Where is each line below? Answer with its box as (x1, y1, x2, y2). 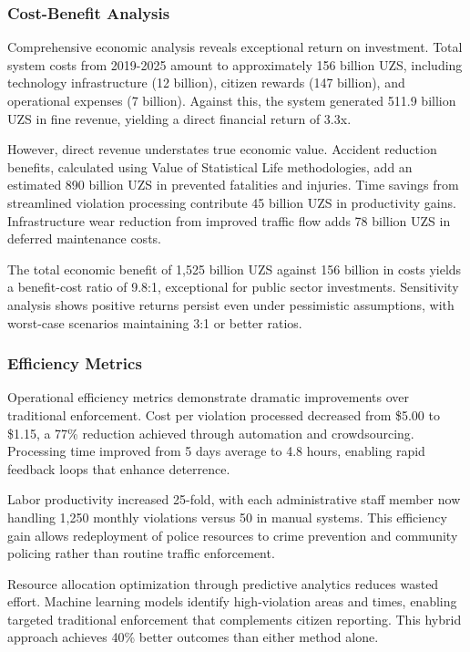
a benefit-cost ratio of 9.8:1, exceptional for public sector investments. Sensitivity (7, 277, 459, 296)
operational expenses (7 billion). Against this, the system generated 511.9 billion (7, 91, 456, 109)
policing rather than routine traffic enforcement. (7, 543, 275, 563)
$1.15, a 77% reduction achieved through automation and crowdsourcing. (7, 423, 414, 442)
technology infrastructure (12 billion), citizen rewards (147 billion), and (7, 73, 405, 92)
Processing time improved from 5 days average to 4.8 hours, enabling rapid (7, 441, 425, 461)
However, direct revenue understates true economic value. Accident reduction (7, 140, 437, 159)
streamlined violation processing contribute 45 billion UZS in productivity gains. (7, 192, 456, 212)
